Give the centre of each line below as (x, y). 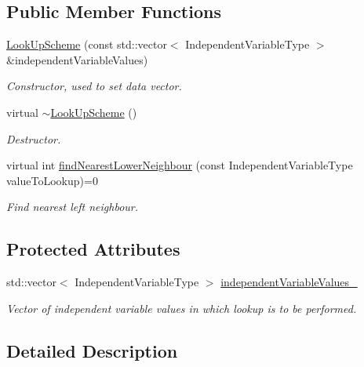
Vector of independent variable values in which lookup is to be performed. (182, 308)
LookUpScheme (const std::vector (87, 44)
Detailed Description (92, 350)
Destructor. (34, 138)
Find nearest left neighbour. (73, 207)
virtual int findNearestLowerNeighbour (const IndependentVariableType (180, 165)
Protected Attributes (93, 249)
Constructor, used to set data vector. (94, 86)
